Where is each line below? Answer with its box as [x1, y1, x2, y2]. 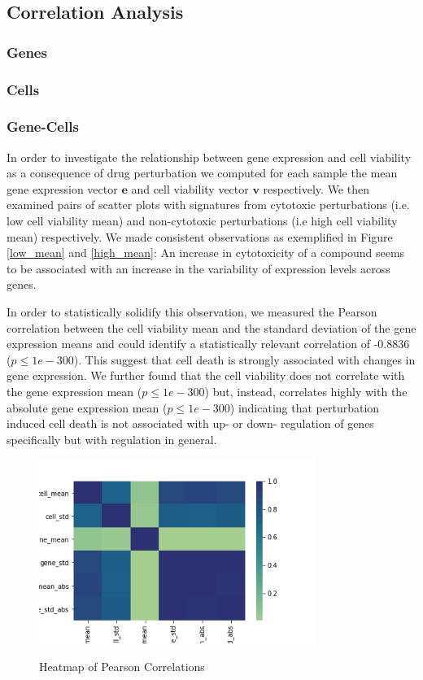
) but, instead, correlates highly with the [204, 383, 408, 399]
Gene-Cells [7, 116, 79, 137]
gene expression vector [7, 180, 118, 197]
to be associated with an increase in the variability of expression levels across [7, 259, 390, 277]
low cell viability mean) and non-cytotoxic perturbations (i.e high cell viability [7, 212, 398, 229]
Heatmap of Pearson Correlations [39, 657, 205, 674]
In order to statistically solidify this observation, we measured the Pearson [7, 303, 377, 320]
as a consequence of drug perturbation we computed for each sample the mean [7, 164, 398, 181]
